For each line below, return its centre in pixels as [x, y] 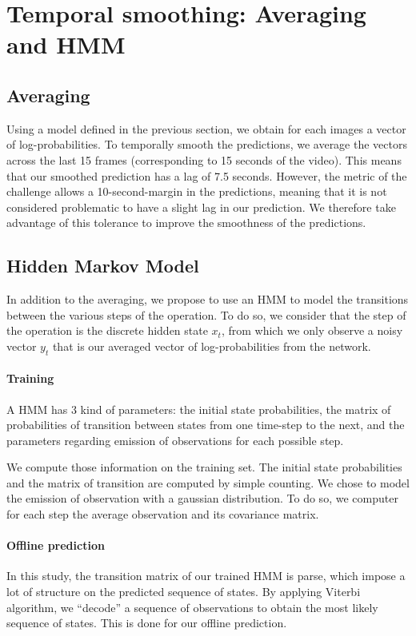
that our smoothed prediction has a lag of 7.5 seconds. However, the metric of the [207, 175]
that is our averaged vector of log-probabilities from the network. [212, 346]
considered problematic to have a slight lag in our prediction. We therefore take [201, 207]
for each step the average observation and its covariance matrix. [163, 514]
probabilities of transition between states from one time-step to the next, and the [206, 425]
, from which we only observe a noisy [312, 330]
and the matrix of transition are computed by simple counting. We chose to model [208, 482]
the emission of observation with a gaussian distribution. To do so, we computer [202, 498]
